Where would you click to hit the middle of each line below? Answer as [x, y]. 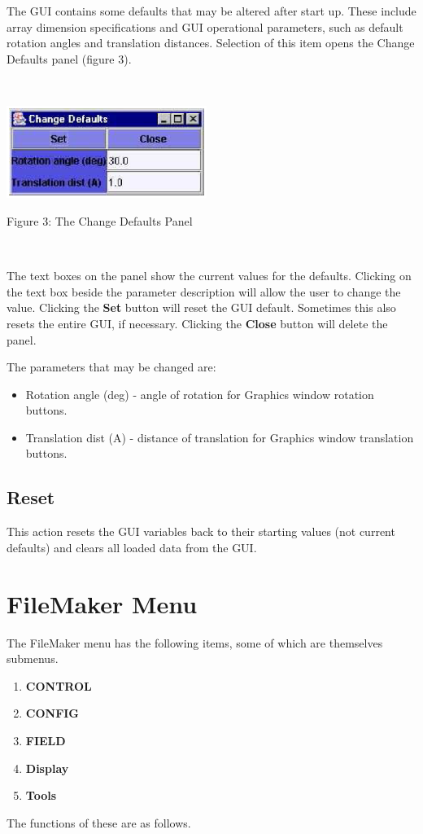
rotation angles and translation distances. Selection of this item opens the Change [211, 43]
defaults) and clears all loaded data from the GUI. [132, 547]
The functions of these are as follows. [99, 822]
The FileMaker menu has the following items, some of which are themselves [195, 642]
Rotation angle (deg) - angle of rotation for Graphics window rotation [200, 394]
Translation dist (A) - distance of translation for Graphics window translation [220, 437]
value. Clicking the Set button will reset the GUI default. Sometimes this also [201, 307]
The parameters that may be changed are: [111, 367]
